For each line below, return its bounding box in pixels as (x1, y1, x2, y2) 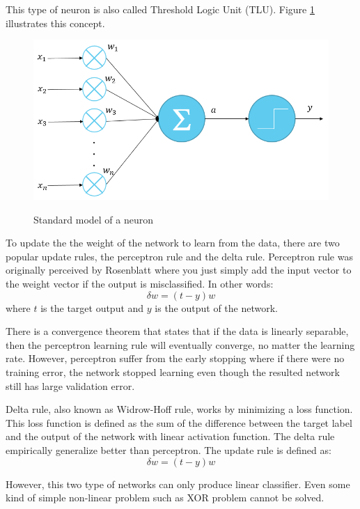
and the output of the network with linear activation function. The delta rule (6, 429, 335, 444)
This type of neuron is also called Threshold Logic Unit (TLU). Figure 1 (6, 2, 315, 16)
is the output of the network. (155, 300, 278, 315)
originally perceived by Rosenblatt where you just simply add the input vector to (6, 263, 352, 277)
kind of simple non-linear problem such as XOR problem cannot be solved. (6, 490, 324, 505)
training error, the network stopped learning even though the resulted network (6, 364, 341, 379)
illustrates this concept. (6, 15, 105, 30)
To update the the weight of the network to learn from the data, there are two (6, 235, 340, 250)
